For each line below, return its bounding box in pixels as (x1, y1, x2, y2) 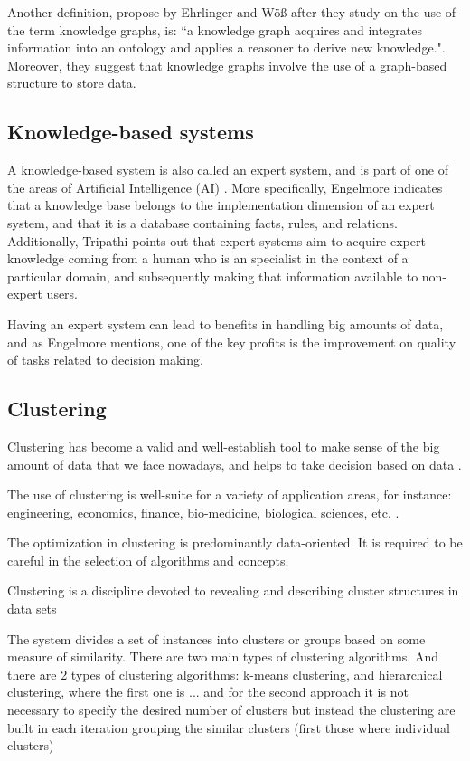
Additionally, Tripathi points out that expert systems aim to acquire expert (7, 231, 426, 250)
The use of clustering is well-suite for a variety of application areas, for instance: (7, 485, 452, 504)
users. (46, 284, 79, 303)
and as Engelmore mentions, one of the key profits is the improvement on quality (7, 332, 456, 351)
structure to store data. (7, 73, 136, 92)
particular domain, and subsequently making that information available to (7, 266, 418, 285)
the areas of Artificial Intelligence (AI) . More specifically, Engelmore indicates (7, 177, 443, 196)
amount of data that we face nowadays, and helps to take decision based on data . (7, 454, 462, 473)
